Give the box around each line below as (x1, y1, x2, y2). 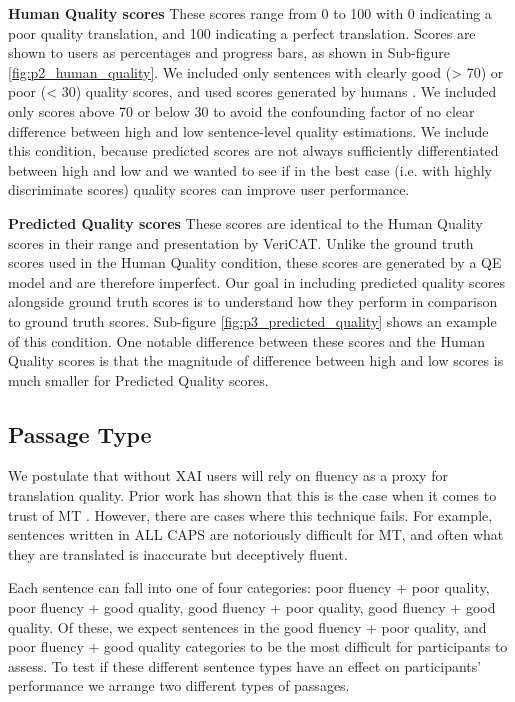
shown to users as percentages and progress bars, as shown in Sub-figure (8, 42, 450, 63)
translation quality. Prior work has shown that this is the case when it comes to (8, 485, 497, 506)
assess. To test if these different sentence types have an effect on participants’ (8, 655, 482, 676)
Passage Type (8, 418, 152, 449)
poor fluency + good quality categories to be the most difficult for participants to (8, 636, 508, 657)
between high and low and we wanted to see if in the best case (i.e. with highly (8, 159, 492, 180)
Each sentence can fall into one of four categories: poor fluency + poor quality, (8, 577, 490, 598)
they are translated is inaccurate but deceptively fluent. (8, 543, 348, 564)
